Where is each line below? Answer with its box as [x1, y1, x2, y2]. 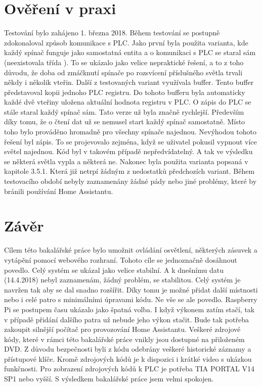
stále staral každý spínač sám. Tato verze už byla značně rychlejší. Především [4, 106, 244, 117]
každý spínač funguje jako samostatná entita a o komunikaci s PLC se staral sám [4, 47, 256, 58]
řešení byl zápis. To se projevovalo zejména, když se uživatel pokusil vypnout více [4, 136, 257, 147]
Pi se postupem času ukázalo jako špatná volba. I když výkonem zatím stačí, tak [4, 304, 255, 314]
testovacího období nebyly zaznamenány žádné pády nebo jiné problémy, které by [4, 176, 257, 186]
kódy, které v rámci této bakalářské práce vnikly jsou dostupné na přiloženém [4, 333, 245, 344]
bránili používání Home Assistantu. [4, 185, 113, 196]
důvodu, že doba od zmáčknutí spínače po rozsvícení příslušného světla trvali [4, 67, 243, 77]
